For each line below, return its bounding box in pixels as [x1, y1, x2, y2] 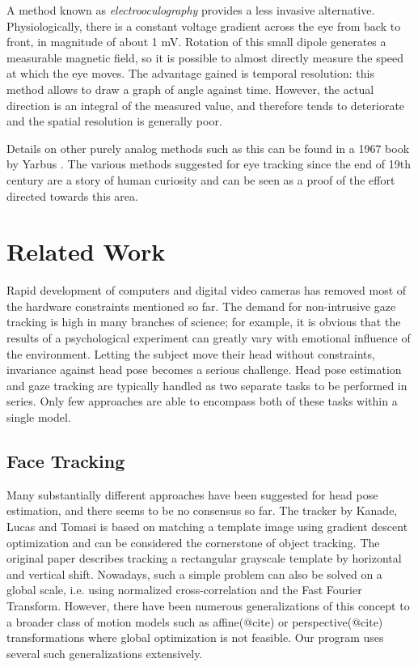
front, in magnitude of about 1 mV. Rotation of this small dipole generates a [6, 33, 386, 50]
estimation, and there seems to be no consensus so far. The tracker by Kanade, [6, 502, 398, 519]
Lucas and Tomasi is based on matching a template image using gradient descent [6, 517, 408, 534]
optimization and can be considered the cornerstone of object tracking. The [6, 533, 380, 550]
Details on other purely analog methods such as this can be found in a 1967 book [6, 139, 410, 156]
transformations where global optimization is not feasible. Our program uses [6, 629, 384, 646]
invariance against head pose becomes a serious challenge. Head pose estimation [6, 361, 402, 378]
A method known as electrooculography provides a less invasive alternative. [6, 2, 375, 18]
